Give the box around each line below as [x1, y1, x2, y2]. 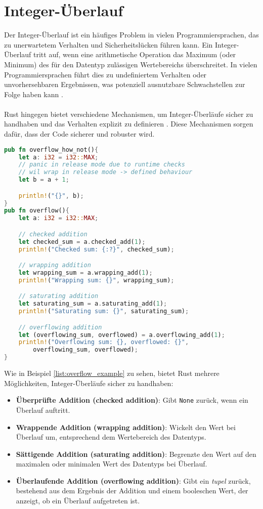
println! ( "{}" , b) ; [18, 192, 84, 199]
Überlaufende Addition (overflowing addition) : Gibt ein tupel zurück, [16, 475, 251, 486]
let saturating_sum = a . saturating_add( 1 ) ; [18, 300, 167, 308]
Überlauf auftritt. [16, 404, 70, 415]
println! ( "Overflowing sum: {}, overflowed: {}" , [18, 338, 189, 346]
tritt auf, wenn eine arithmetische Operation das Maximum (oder [33, 49, 236, 60]
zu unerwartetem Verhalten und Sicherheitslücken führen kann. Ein [4, 39, 213, 50]
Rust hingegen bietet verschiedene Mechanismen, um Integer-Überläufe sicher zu [4, 108, 253, 119]
